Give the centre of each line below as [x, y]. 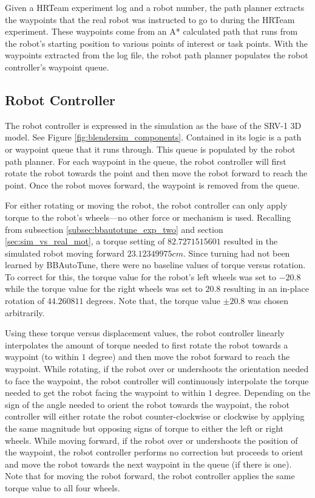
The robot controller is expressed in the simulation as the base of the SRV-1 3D [153, 125]
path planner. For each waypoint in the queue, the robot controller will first [146, 161]
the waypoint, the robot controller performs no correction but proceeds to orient [154, 452]
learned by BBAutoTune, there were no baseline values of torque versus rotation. [155, 265]
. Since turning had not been [236, 253]
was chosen [268, 301]
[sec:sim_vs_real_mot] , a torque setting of [85, 241]
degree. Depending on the [263, 393]
